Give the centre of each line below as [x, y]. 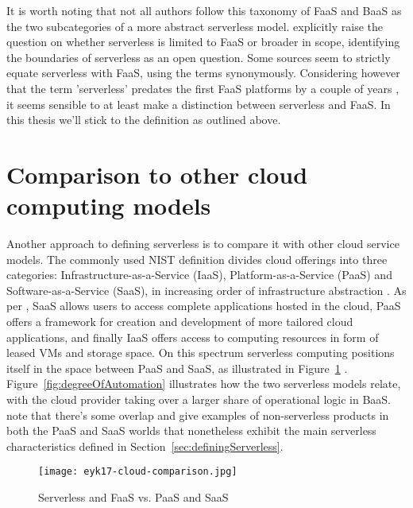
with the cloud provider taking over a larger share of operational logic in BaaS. [199, 399]
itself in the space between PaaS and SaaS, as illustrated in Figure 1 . [177, 368]
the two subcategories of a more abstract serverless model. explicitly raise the [195, 26]
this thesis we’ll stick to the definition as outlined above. [144, 120]
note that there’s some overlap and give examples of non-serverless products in [198, 415]
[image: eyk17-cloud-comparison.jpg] [138, 472]
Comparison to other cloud [157, 174]
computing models [109, 206]
